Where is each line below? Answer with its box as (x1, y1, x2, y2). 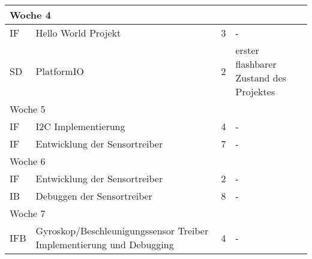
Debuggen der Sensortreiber (35, 189, 152, 203)
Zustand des (235, 71, 287, 85)
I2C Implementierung (35, 119, 125, 133)
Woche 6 (10, 154, 46, 168)
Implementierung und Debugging (35, 237, 174, 251)
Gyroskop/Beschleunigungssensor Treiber (35, 224, 209, 237)
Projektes (235, 85, 275, 98)
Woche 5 (10, 102, 46, 116)
